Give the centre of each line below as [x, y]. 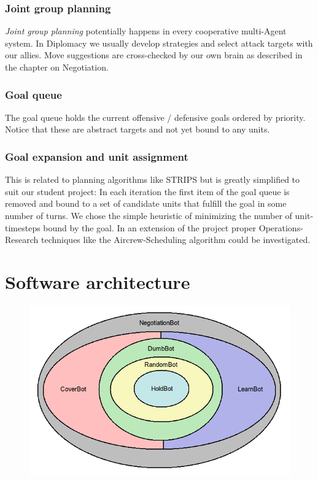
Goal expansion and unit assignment [97, 156]
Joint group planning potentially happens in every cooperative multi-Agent [146, 31]
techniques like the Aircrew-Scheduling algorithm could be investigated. [176, 240]
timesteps [23, 227]
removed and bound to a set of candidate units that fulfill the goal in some [146, 203]
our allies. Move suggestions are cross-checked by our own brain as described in [154, 55]
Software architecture [98, 281]
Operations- [281, 227]
